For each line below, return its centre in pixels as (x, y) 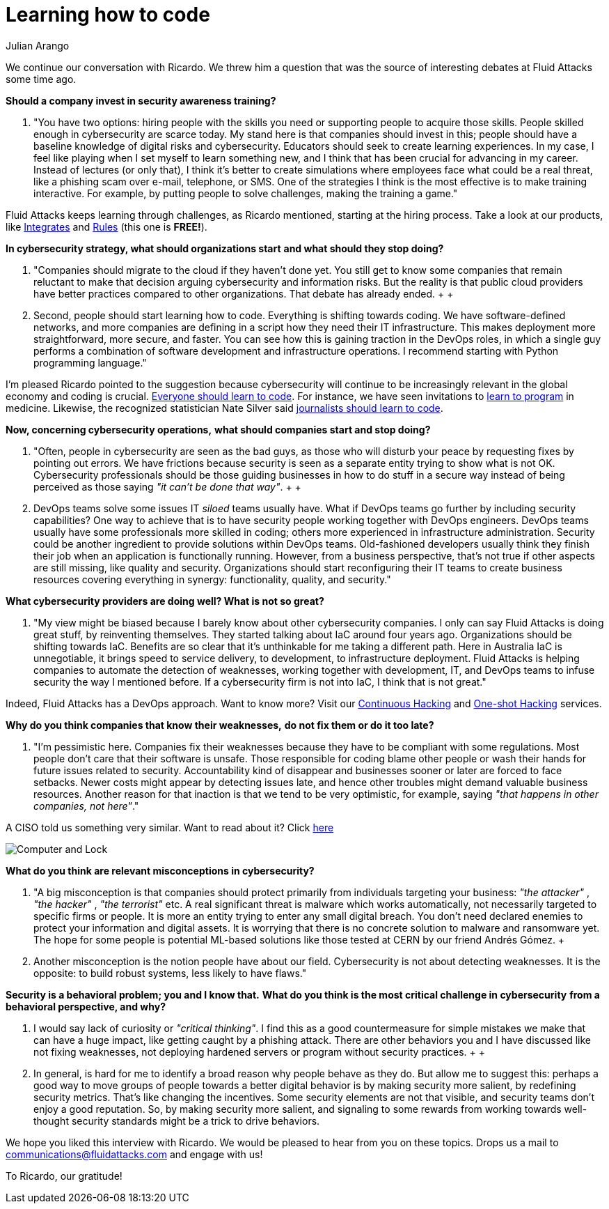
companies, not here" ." (86, 806)
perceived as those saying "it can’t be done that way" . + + (167, 486)
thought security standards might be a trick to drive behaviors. (177, 1121)
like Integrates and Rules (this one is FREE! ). (106, 226)
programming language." (90, 362)
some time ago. (41, 79)
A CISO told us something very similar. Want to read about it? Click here (170, 827)
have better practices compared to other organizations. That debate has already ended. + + (244, 293)
